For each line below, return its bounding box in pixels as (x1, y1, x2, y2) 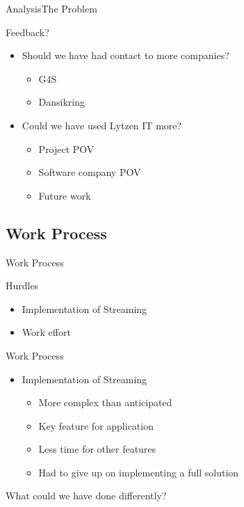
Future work (38, 188, 91, 202)
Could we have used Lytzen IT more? (22, 118, 182, 132)
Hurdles (6, 278, 39, 293)
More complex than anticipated (38, 395, 172, 410)
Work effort (22, 325, 71, 339)
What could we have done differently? (6, 488, 167, 503)
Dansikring (38, 95, 86, 109)
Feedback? (6, 24, 49, 39)
